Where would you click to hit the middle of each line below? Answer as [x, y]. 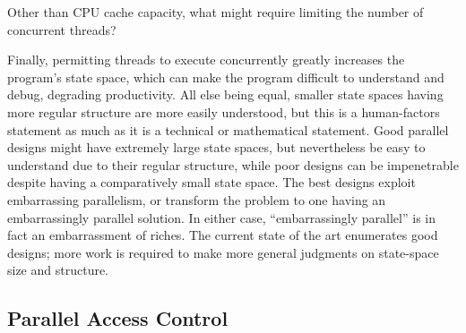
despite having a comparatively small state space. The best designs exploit [211, 182]
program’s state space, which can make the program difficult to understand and [226, 77]
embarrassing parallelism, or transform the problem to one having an [197, 199]
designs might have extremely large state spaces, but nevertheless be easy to [216, 147]
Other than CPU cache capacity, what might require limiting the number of [216, 12]
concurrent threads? [62, 29]
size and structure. [58, 270]
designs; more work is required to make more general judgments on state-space [223, 252]
